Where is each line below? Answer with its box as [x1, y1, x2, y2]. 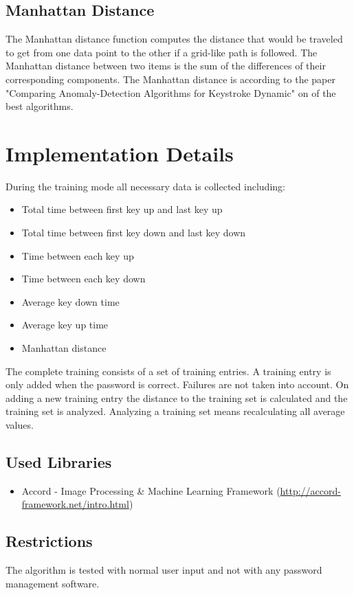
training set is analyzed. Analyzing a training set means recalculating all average [5, 404, 345, 418]
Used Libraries [5, 451, 112, 472]
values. [5, 418, 34, 432]
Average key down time [21, 294, 120, 308]
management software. [5, 576, 100, 590]
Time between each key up [21, 248, 134, 262]
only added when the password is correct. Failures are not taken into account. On [5, 377, 349, 392]
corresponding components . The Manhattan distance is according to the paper [5, 71, 335, 86]
